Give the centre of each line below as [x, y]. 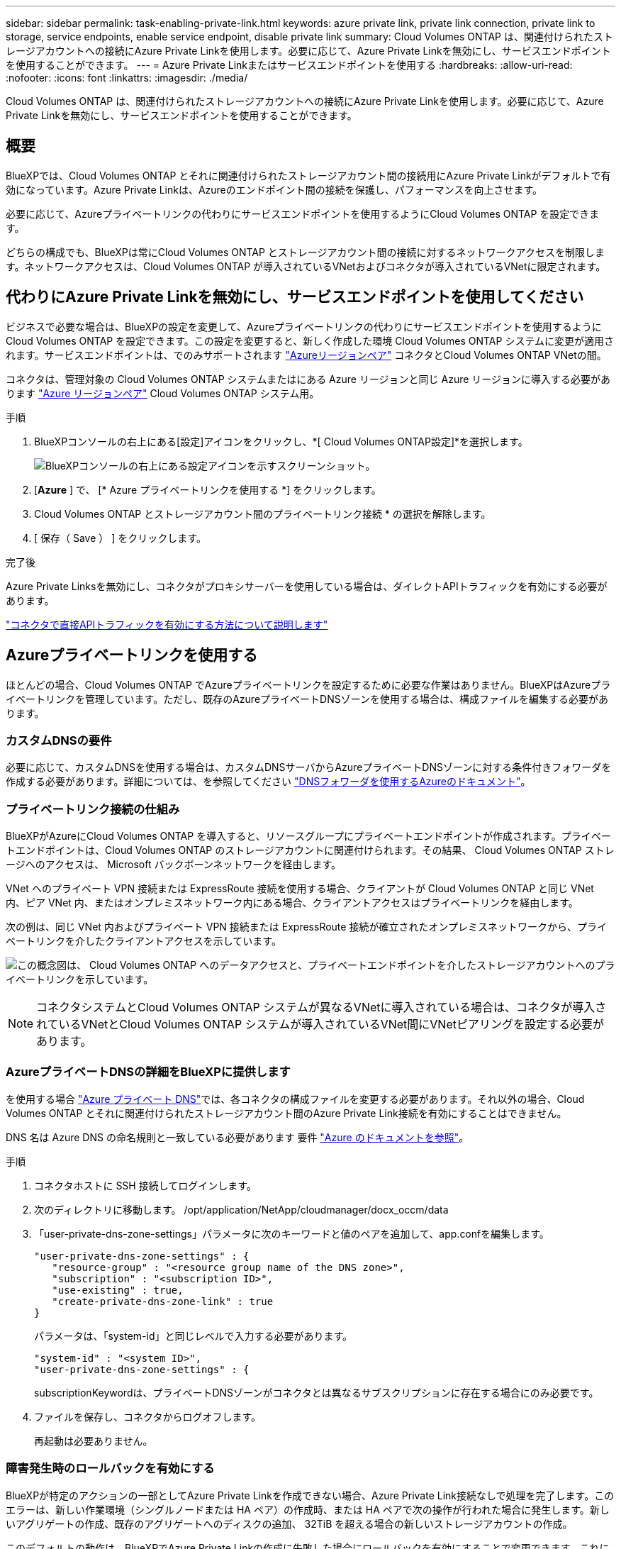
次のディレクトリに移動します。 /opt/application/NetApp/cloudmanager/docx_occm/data [241, 1209]
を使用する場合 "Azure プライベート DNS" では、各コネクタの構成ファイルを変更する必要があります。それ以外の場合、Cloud [295, 1099]
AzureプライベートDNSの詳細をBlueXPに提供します [148, 1072]
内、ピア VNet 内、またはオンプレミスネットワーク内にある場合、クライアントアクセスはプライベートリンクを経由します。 [292, 903]
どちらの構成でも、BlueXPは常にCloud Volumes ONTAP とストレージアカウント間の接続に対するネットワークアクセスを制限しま [305, 252]
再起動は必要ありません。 [94, 1440]
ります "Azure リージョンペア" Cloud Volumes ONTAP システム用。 [163, 393]
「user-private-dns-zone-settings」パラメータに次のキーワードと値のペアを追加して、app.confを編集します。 [292, 1233]
